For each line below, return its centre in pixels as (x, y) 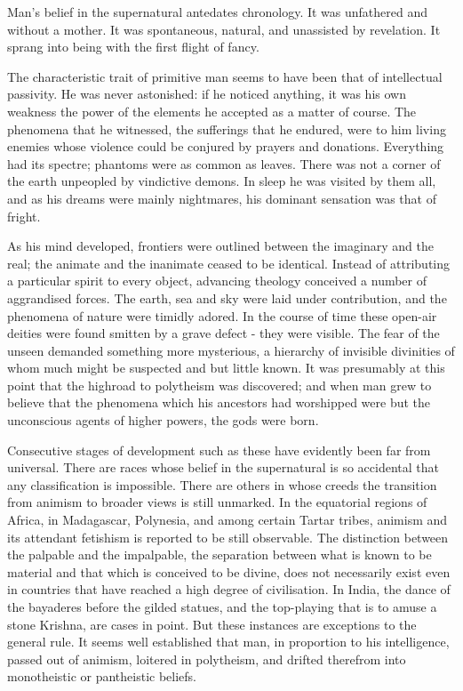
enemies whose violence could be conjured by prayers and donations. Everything (226, 146)
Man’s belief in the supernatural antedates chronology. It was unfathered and (218, 12)
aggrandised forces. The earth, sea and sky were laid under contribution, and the (227, 297)
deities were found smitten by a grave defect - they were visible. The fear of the (224, 333)
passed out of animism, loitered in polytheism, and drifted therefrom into (207, 659)
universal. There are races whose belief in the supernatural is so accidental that (224, 467)
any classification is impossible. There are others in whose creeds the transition (222, 484)
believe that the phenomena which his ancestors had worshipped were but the (219, 402)
